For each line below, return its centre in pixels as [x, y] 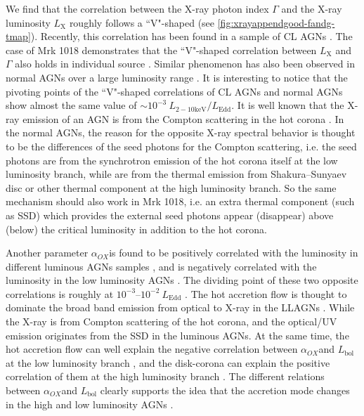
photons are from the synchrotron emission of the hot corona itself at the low [172, 160]
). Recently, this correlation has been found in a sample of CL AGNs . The [191, 36]
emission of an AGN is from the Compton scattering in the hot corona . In [183, 118]
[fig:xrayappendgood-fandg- [276, 22]
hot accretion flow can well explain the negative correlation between [152, 349]
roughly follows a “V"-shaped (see [142, 22]
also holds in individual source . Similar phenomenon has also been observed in [185, 64]
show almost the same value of [71, 105]
